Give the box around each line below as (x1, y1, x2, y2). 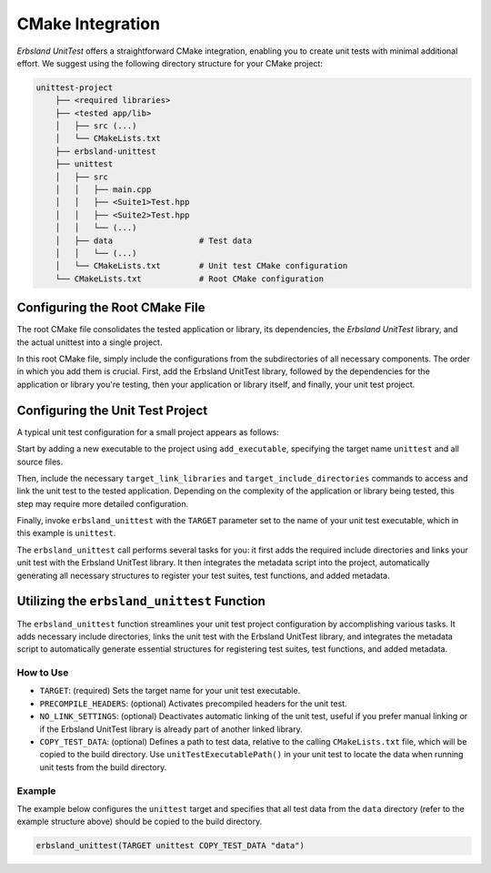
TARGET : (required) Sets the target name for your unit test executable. (39, 685, 301, 696)
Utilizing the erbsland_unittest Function (16, 594, 266, 609)
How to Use (16, 666, 69, 679)
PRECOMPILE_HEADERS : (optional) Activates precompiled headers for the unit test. (39, 697, 347, 709)
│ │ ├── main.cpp (55, 185, 152, 195)
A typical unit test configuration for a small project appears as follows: (16, 426, 279, 437)
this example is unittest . (16, 528, 116, 539)
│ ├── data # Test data (55, 235, 252, 246)
